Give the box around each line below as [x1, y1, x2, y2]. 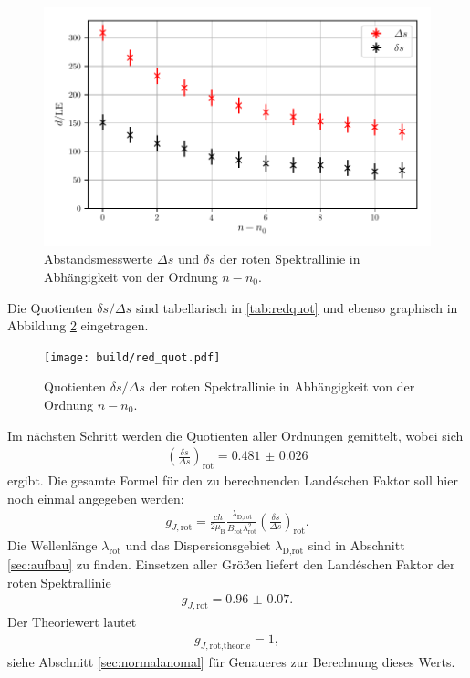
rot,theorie [209, 641, 251, 651]
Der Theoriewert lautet [7, 612, 137, 631]
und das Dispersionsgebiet [125, 536, 271, 555]
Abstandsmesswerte [44, 249, 153, 268]
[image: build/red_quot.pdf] [44, 350, 221, 364]
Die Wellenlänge [7, 536, 98, 555]
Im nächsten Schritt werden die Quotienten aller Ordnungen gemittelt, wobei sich [7, 425, 464, 444]
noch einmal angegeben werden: [7, 488, 184, 507]
